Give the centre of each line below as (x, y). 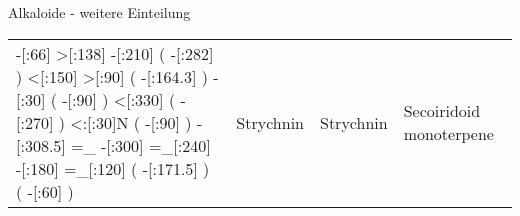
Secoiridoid (442, 111)
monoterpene (448, 134)
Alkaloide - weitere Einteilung (99, 12)
